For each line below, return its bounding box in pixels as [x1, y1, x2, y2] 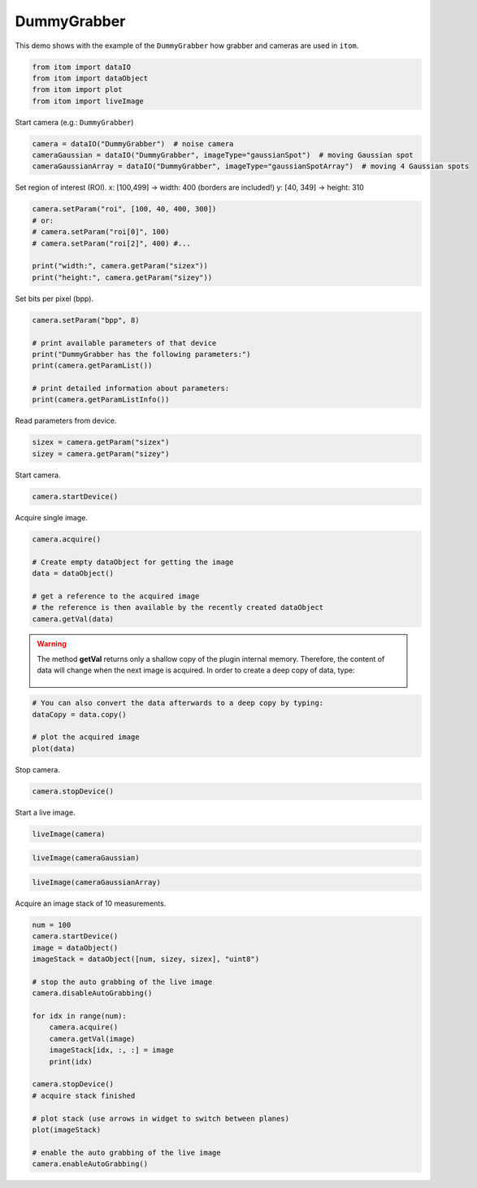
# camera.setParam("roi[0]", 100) [32, 228, 170, 237]
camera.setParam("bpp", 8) [32, 315, 140, 324]
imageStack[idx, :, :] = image [49, 1046, 174, 1055]
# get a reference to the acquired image [32, 591, 200, 601]
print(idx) [49, 1057, 93, 1066]
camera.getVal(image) [49, 1034, 136, 1043]
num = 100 [32, 920, 72, 929]
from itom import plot [32, 85, 123, 94]
